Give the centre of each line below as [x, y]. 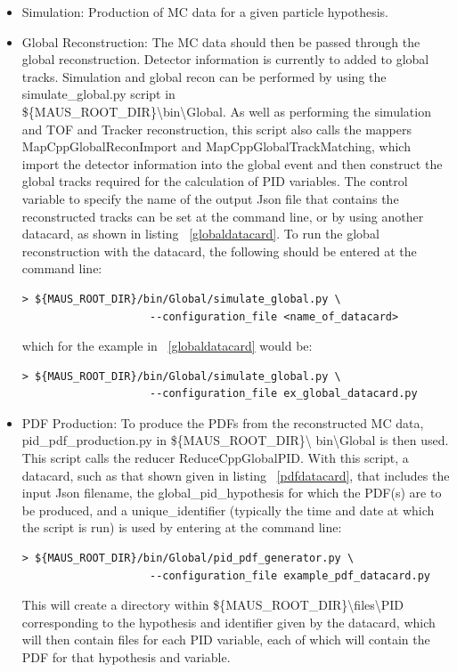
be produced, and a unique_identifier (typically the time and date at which [228, 510]
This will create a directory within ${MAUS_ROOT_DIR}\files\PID [213, 605]
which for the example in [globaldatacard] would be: [167, 346]
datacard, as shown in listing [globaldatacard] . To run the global [200, 234]
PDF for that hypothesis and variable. [126, 657]
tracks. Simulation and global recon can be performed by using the [204, 76]
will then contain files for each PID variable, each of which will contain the [226, 640]
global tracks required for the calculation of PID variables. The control [215, 181]
